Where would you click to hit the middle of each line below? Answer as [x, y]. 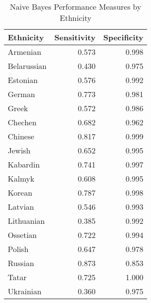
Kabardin [24, 164]
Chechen [22, 122]
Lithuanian [26, 221]
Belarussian [27, 66]
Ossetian [22, 235]
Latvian [21, 207]
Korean [20, 193]
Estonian [23, 80]
